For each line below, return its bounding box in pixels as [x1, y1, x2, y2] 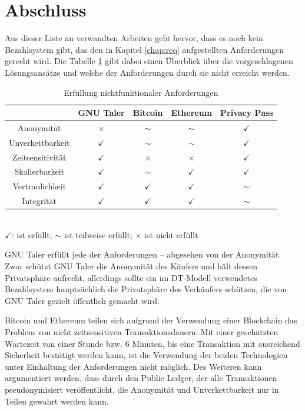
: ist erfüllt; [11, 228, 52, 240]
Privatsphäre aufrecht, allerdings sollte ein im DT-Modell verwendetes [5, 271, 257, 283]
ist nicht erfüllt [144, 228, 198, 240]
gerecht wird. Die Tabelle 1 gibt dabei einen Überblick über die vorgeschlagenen [5, 55, 293, 67]
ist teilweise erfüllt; [64, 228, 132, 240]
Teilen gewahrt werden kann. [5, 395, 109, 407]
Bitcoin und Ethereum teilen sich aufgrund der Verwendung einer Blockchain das [5, 314, 297, 326]
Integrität [22, 195, 57, 207]
